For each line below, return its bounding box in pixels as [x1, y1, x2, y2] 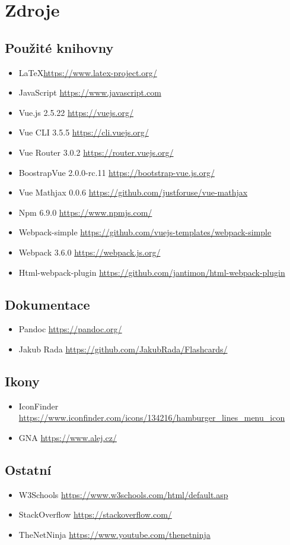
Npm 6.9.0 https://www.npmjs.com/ [18, 206, 152, 218]
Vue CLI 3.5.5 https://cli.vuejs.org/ [18, 126, 149, 138]
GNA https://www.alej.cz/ [18, 431, 117, 443]
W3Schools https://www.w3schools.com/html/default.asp [18, 488, 228, 500]
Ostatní [5, 460, 52, 478]
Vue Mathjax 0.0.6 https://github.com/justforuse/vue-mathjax [18, 186, 248, 199]
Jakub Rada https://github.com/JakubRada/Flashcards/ [18, 342, 228, 355]
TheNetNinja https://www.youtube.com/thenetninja [18, 528, 211, 540]
